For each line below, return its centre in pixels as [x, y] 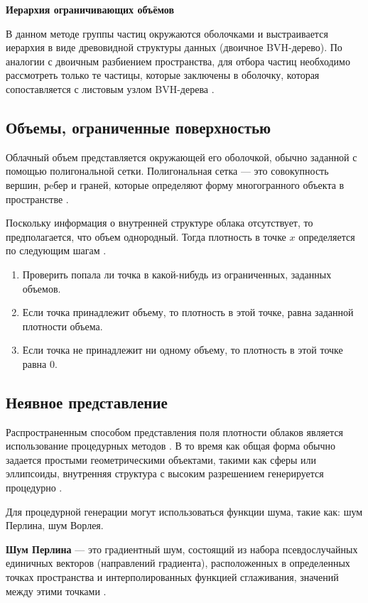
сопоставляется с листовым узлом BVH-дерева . [110, 88]
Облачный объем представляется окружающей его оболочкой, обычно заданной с [182, 157]
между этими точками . [56, 591]
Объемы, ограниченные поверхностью [139, 127]
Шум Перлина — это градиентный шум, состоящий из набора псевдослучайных [182, 549]
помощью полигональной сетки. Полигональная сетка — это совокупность [167, 171]
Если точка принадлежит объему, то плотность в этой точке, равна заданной [188, 312]
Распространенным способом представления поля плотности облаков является [175, 431]
